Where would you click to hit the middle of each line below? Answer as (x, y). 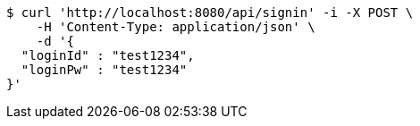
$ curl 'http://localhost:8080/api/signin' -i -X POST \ (210, 13)
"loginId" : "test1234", (108, 55)
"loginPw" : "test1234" (104, 70)
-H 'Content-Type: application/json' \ (176, 27)
